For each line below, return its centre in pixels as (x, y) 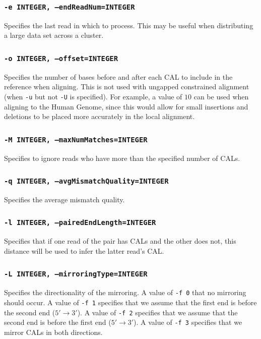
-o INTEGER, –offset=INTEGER (61, 58)
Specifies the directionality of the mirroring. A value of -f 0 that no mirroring (125, 292)
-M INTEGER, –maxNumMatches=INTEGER (76, 139)
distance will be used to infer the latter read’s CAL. (84, 250)
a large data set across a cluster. (54, 35)
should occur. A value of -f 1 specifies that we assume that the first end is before (130, 302)
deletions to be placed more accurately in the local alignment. (100, 116)
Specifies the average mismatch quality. (64, 199)
